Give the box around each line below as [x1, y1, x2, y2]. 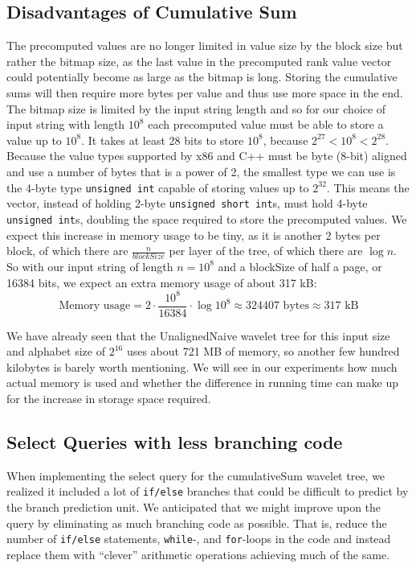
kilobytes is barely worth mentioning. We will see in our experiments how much [6, 358, 398, 375]
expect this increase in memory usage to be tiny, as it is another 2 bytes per [6, 226, 381, 243]
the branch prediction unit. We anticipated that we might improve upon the [6, 499, 381, 516]
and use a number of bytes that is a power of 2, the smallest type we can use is [6, 163, 396, 179]
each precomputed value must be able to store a [148, 116, 384, 133]
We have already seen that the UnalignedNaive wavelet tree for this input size [6, 327, 390, 344]
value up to [6, 131, 62, 148]
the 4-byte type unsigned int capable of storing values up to [6, 179, 309, 196]
